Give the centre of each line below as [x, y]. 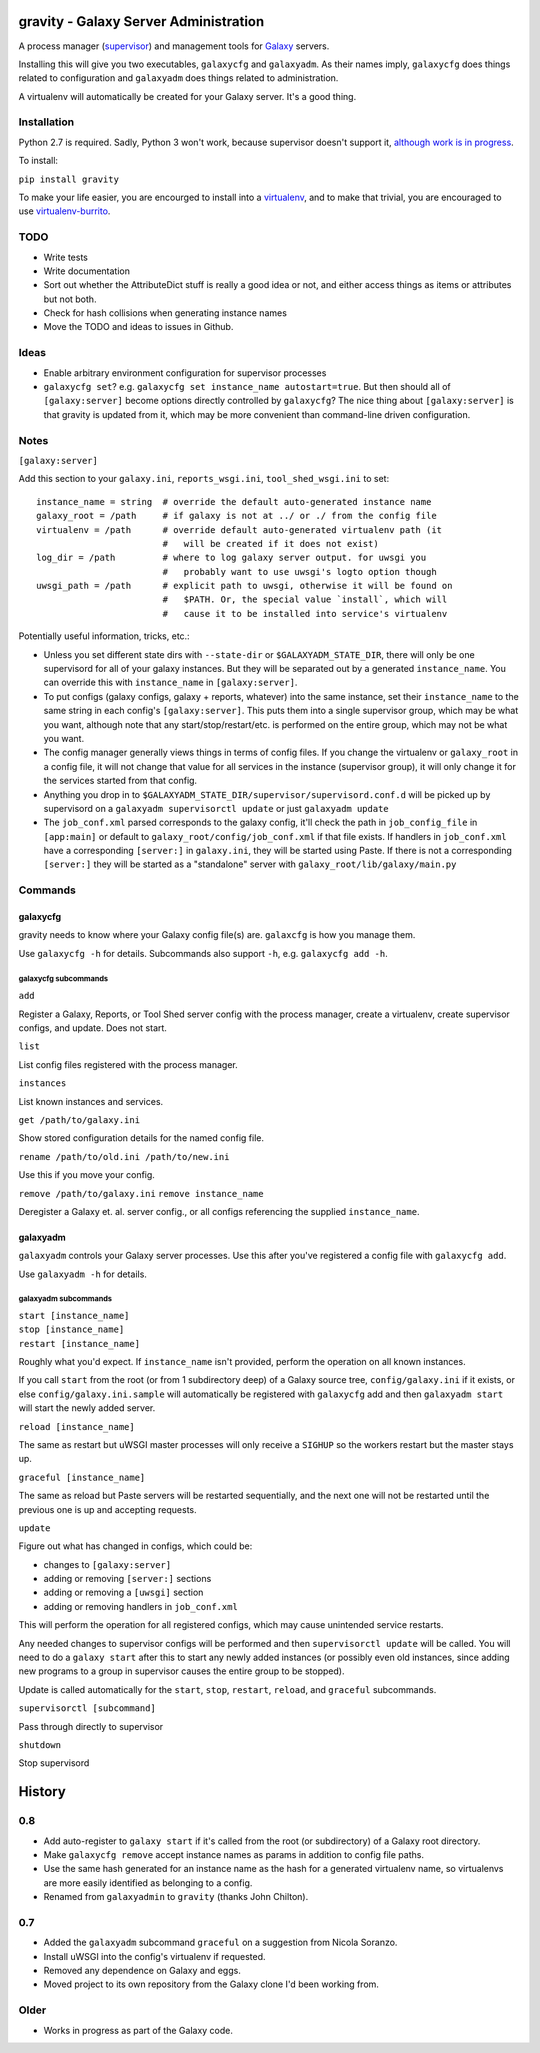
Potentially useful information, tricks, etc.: [104, 636]
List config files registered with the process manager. [128, 1064]
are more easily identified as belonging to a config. [148, 1882]
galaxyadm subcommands [65, 1299]
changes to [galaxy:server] [107, 1564]
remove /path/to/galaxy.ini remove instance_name [141, 1193]
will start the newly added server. [87, 1408]
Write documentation [86, 271]
